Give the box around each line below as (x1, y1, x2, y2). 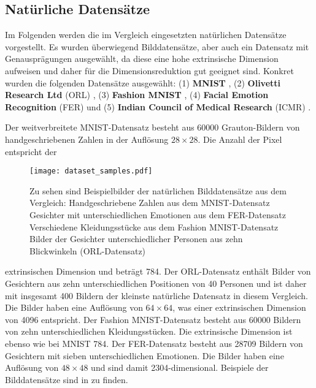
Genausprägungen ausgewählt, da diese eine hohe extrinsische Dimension (5, 52, 279, 65)
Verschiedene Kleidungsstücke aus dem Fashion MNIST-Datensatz (29, 220, 279, 233)
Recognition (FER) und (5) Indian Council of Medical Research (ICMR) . (5, 100, 311, 113)
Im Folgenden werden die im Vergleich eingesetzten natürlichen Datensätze (5, 28, 287, 41)
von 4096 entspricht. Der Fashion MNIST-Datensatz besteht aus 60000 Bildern (5, 313, 301, 325)
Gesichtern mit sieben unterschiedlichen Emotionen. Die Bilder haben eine (5, 349, 284, 362)
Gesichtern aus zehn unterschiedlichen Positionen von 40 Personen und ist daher (5, 276, 307, 289)
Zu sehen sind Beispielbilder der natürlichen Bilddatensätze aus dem (29, 184, 287, 197)
